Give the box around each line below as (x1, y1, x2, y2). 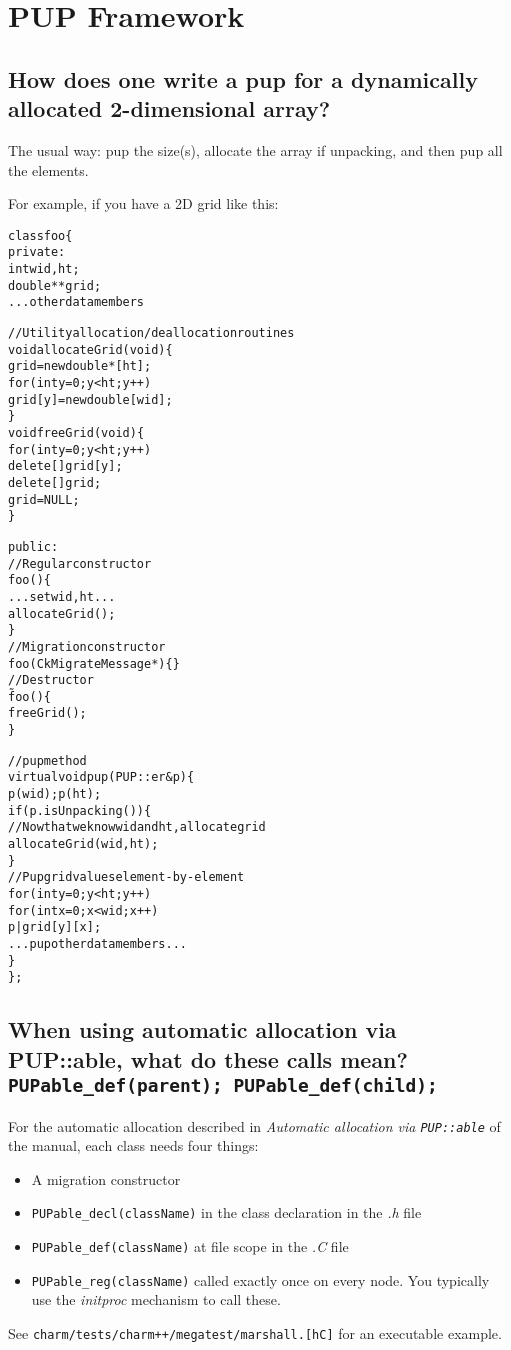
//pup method (8, 753, 87, 768)
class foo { (8, 228, 73, 243)
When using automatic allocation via (8, 1014, 397, 1045)
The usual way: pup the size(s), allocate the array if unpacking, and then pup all (8, 139, 503, 160)
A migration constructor (31, 1168, 181, 1189)
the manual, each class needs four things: (8, 1135, 259, 1156)
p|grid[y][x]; (8, 920, 102, 935)
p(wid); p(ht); (8, 787, 102, 802)
